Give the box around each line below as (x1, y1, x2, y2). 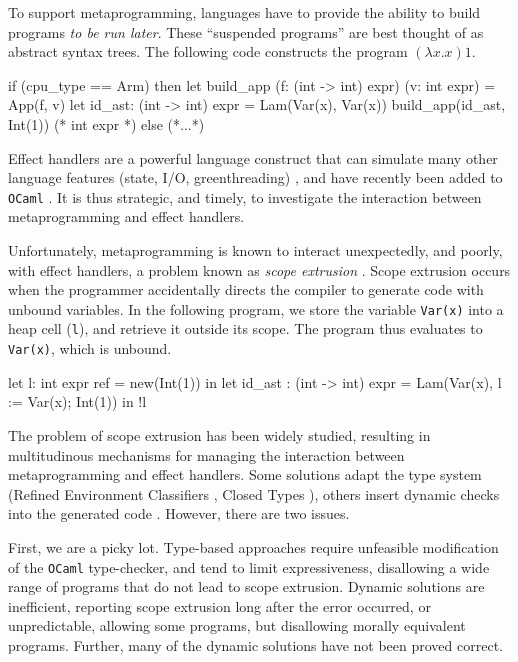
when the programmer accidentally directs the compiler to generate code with (8, 279, 484, 300)
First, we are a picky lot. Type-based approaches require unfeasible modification (8, 536, 499, 557)
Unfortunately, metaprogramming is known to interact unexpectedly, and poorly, (8, 240, 503, 260)
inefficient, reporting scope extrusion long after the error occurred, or (8, 595, 431, 616)
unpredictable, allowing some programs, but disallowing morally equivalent (8, 615, 466, 636)
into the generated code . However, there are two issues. (8, 503, 350, 524)
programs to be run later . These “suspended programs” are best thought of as (8, 21, 484, 42)
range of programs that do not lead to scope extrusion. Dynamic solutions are (8, 576, 485, 597)
